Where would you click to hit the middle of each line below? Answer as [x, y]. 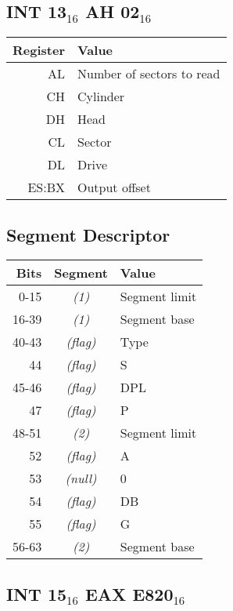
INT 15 [37, 593]
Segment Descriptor [88, 234]
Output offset [114, 187]
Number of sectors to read [149, 74]
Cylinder [101, 96]
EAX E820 [129, 593]
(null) [81, 478]
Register [39, 50]
